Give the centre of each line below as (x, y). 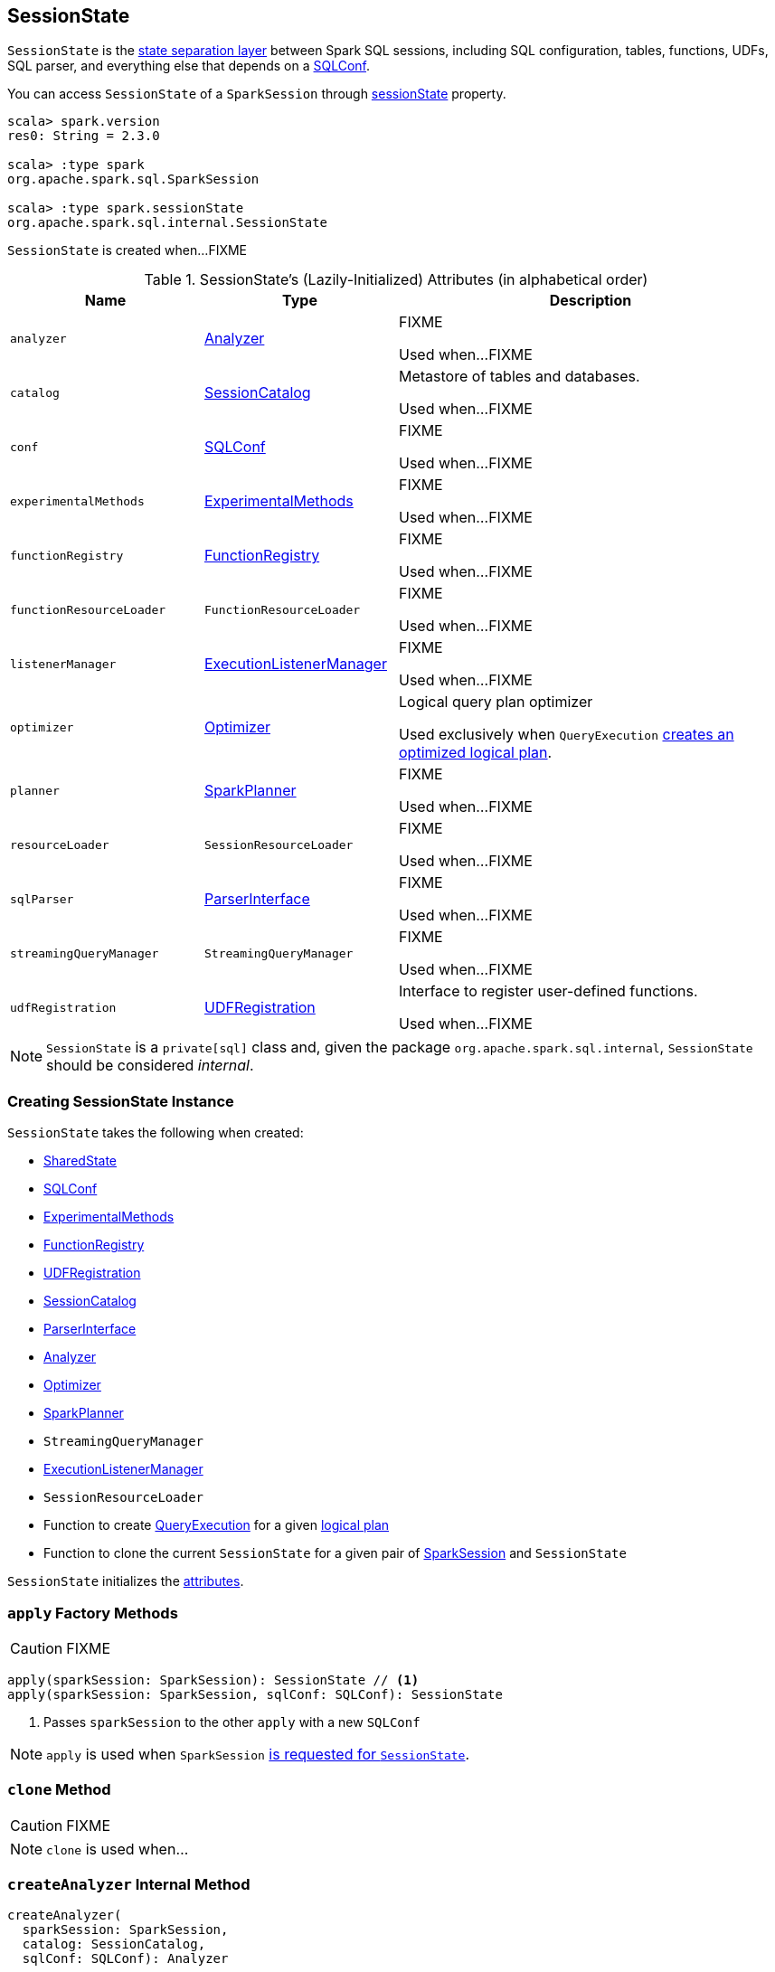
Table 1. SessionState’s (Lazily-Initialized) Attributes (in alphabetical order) (396, 280)
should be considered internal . (150, 1066)
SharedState (80, 1161)
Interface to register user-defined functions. (548, 991)
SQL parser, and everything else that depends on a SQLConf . (189, 66)
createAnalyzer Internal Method (129, 1885)
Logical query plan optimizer (496, 702)
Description (591, 301)
